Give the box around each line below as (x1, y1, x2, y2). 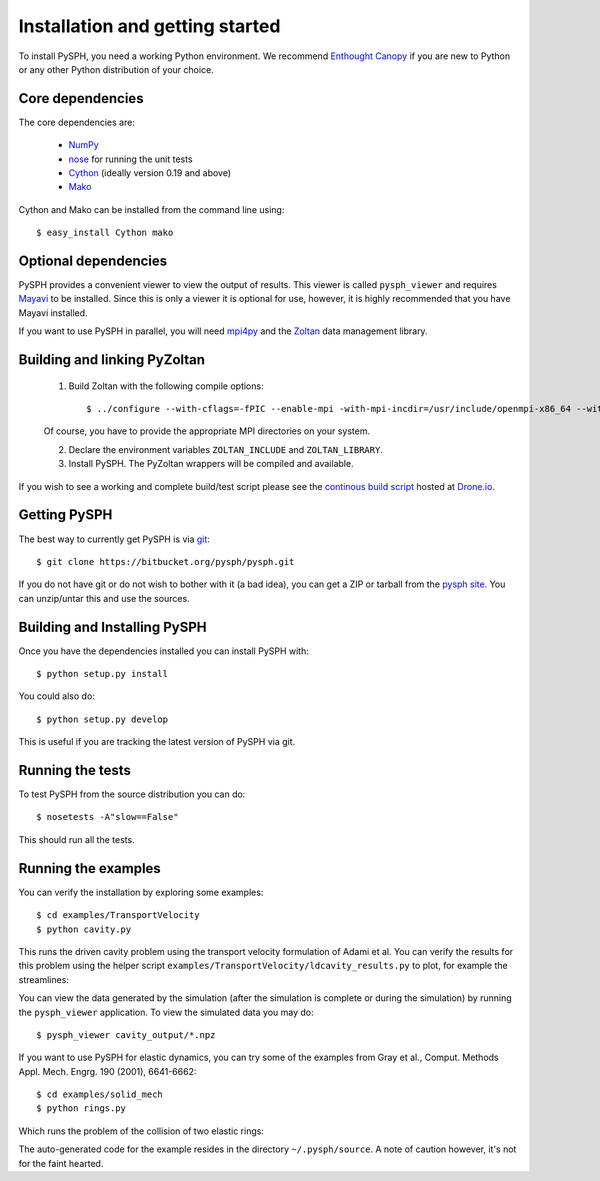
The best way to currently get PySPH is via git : (18, 533, 210, 545)
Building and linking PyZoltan (18, 351, 205, 369)
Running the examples (18, 860, 162, 877)
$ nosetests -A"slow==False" (36, 811, 179, 823)
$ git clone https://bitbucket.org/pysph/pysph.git (36, 556, 295, 567)
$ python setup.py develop (36, 713, 169, 725)
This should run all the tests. (18, 833, 135, 845)
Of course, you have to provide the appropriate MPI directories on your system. (43, 425, 370, 437)
